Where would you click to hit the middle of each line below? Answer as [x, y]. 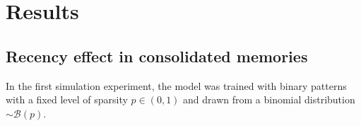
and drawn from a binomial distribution [269, 99]
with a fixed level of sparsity [67, 99]
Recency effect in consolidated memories [157, 56]
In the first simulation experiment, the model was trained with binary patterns [176, 85]
